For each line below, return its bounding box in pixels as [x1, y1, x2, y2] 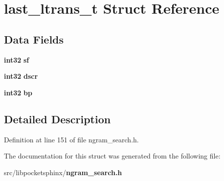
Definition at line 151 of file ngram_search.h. [4, 134, 139, 144]
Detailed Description [4, 111, 111, 126]
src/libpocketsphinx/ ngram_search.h [4, 167, 122, 177]
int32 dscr [4, 71, 38, 81]
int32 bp [4, 87, 32, 97]
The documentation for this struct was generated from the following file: [4, 151, 221, 161]
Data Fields [4, 31, 64, 46]
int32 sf [4, 54, 29, 65]
